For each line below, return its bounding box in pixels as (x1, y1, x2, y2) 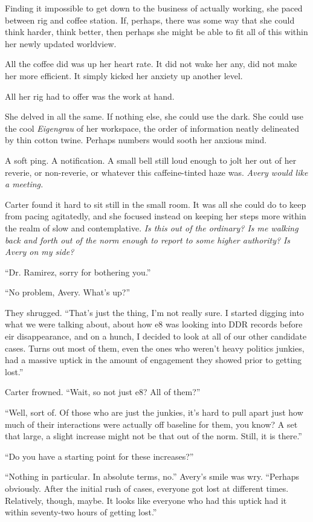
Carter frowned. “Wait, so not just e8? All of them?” (5, 385, 201, 398)
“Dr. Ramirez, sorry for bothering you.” (5, 265, 151, 278)
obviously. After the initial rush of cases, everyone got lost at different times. (5, 482, 289, 494)
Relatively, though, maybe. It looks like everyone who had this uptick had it (5, 494, 287, 506)
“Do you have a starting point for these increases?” (5, 449, 194, 462)
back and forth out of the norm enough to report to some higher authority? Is (5, 233, 291, 246)
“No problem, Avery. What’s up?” (5, 286, 131, 298)
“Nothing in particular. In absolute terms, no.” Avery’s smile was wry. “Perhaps (5, 470, 300, 483)
